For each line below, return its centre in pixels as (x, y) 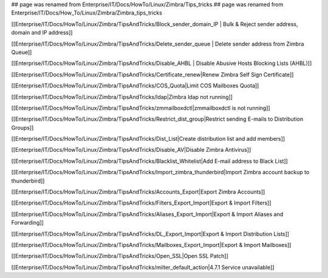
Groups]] (22, 127)
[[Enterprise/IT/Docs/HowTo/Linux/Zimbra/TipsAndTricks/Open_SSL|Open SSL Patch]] (120, 256)
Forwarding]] (27, 223)
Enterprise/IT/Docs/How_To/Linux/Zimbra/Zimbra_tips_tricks (87, 13)
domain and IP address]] (42, 33)
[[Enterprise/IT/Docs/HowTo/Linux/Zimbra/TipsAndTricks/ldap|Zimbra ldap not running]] (122, 97)
